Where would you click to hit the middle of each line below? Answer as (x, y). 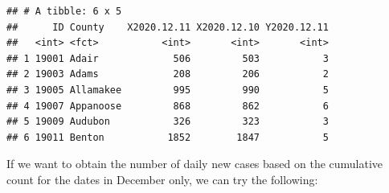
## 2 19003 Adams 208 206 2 (168, 74)
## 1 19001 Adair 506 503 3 (168, 58)
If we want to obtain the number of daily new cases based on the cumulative (195, 164)
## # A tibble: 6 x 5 (64, 11)
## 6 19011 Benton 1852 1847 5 (168, 137)
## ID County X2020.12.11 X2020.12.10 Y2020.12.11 (168, 27)
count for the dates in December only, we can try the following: (162, 179)
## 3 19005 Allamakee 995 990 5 (168, 90)
